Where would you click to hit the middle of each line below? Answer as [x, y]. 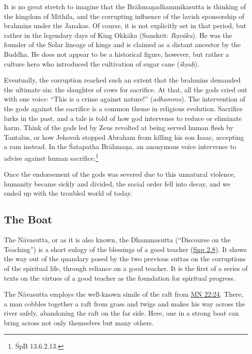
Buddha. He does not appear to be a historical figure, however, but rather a [117, 54]
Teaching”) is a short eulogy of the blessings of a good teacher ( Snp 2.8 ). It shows [126, 249]
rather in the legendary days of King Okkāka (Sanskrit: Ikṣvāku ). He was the [118, 35]
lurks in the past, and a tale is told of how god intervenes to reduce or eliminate [123, 118]
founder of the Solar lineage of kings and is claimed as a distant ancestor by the [122, 44]
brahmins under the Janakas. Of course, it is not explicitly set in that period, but [125, 25]
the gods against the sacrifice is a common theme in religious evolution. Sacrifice [123, 108]
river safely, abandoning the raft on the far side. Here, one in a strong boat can [121, 313]
